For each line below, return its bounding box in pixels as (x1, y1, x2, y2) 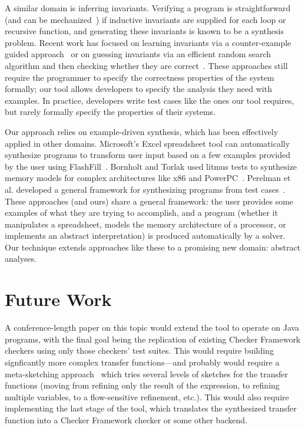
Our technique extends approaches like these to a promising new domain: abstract (5, 241, 301, 253)
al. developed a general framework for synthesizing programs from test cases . (5, 183, 286, 195)
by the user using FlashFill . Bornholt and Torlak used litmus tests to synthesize (5, 160, 297, 172)
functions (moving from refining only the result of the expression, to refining (5, 379, 280, 391)
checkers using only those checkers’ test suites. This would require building (5, 344, 274, 357)
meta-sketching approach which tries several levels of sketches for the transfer (5, 367, 288, 380)
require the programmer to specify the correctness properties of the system (5, 71, 274, 83)
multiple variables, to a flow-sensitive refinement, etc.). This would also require (5, 390, 289, 403)
